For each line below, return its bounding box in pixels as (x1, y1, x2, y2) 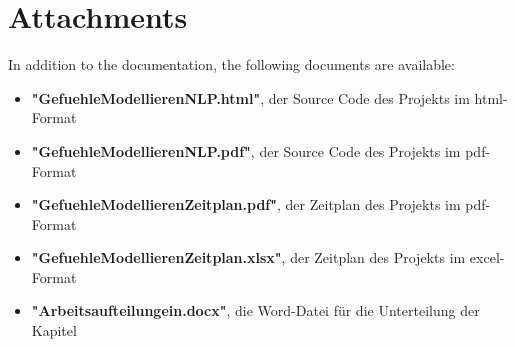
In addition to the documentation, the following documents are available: (8, 54, 455, 75)
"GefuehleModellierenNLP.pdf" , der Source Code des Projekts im (31, 140, 461, 161)
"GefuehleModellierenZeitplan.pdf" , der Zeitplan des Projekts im (31, 194, 461, 215)
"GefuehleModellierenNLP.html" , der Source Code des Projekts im (31, 87, 470, 108)
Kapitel (31, 320, 77, 341)
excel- (469, 247, 505, 268)
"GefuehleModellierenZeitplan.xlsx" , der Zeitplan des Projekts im (31, 247, 466, 268)
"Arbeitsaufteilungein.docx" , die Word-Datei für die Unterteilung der (31, 300, 480, 321)
